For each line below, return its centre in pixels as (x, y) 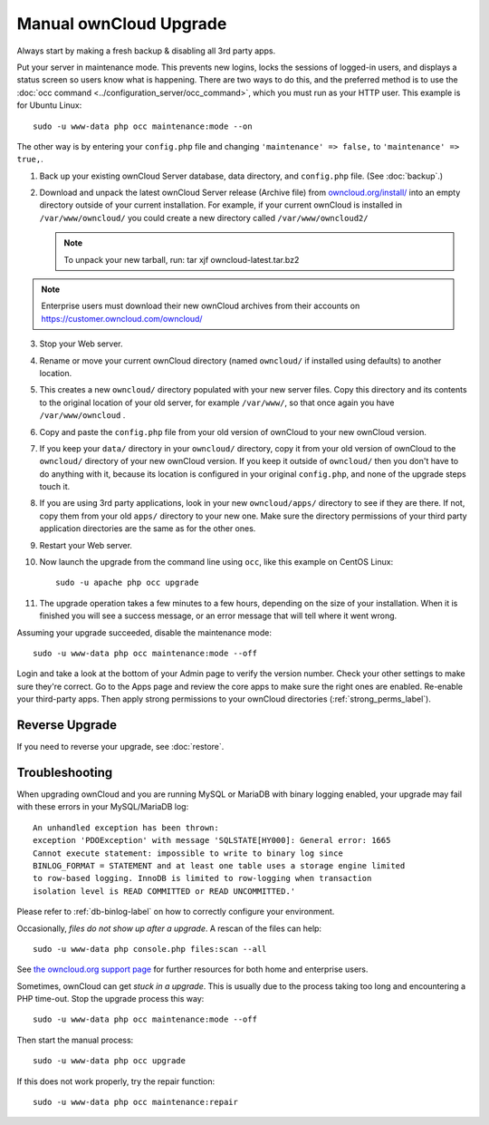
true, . (30, 160)
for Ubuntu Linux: (49, 105)
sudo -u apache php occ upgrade (127, 583)
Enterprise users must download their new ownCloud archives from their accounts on (201, 306)
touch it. (55, 487)
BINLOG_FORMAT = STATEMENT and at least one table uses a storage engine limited (219, 865)
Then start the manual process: (75, 1040)
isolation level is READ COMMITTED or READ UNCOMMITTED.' (164, 891)
